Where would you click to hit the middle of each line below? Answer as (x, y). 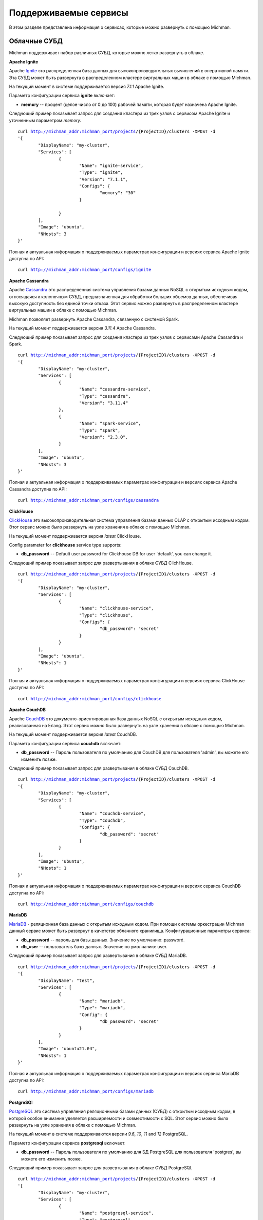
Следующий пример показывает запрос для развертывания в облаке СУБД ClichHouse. (101, 563)
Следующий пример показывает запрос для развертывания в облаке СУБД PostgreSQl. (101, 1168)
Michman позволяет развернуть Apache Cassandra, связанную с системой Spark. (94, 319)
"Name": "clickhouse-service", (116, 608)
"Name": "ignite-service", (111, 165)
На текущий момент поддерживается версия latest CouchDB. (73, 734)
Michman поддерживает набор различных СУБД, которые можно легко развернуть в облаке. (107, 53)
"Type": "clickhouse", (106, 615)
